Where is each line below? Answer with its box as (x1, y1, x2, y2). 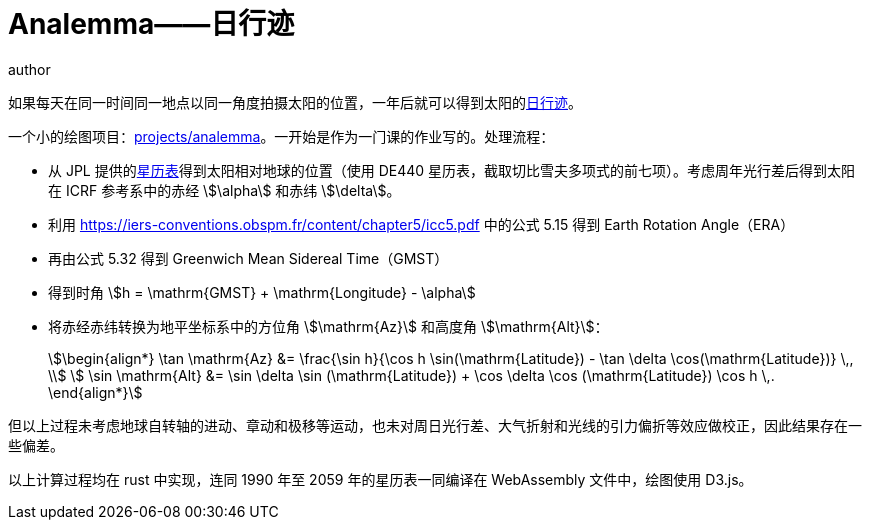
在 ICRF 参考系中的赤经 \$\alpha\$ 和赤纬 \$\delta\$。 (48, 181, 401, 199)
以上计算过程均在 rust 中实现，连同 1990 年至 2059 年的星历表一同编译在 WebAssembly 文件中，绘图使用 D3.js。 (8, 470, 753, 488)
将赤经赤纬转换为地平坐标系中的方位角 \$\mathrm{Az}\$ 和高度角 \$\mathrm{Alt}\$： (48, 317, 609, 335)
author (8, 60, 51, 78)
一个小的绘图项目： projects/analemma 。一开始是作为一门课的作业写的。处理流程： (8, 127, 555, 145)
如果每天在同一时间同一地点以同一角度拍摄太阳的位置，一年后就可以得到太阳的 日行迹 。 (8, 93, 582, 111)
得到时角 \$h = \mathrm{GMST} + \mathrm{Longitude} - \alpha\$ (48, 283, 476, 301)
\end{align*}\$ (48, 383, 143, 401)
